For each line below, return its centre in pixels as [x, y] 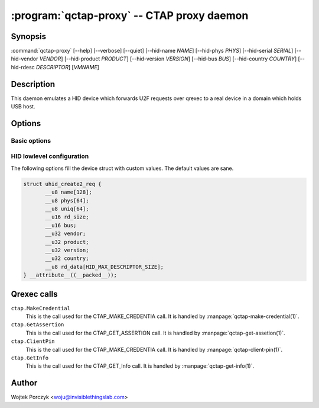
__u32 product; [67, 242]
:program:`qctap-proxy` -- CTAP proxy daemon [130, 15]
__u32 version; [67, 250]
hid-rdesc [23, 67]
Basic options [31, 140]
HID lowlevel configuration [50, 156]
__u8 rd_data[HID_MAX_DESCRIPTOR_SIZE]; [104, 267]
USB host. [23, 107]
